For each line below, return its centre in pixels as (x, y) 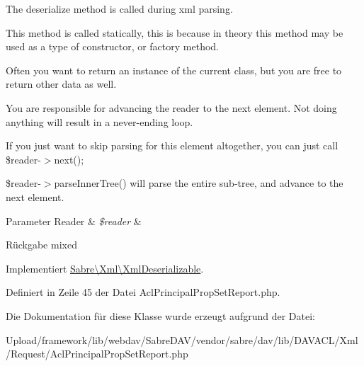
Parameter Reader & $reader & (74, 221)
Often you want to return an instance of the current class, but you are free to (174, 70)
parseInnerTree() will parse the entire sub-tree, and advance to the (199, 183)
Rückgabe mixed (41, 245)
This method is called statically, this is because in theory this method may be (175, 32)
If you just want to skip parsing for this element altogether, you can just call (172, 145)
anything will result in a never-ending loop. (99, 121)
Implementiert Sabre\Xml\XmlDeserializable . (105, 268)
